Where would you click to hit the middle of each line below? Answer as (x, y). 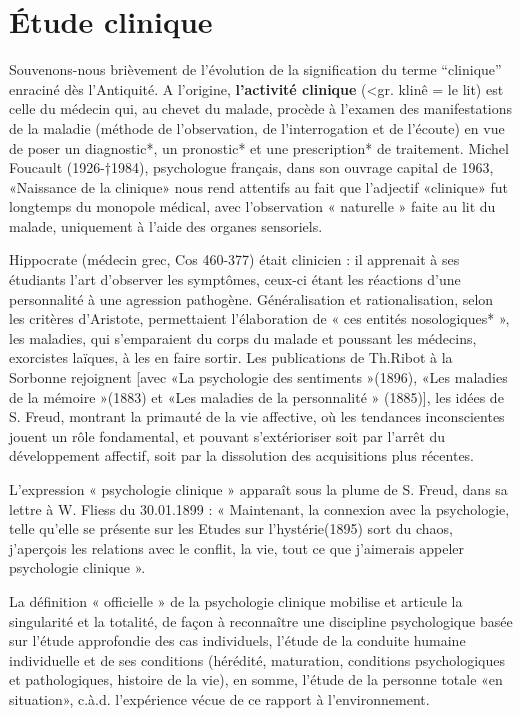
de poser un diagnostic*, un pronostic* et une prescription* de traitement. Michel (259, 147)
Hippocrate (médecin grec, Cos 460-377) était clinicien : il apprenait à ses (234, 259)
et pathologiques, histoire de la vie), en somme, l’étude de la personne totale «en (256, 679)
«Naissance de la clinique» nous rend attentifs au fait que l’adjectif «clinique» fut (258, 186)
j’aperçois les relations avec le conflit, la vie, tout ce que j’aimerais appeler (237, 547)
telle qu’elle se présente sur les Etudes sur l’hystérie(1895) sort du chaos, (231, 528)
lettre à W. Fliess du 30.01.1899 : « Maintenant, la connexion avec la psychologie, (259, 508)
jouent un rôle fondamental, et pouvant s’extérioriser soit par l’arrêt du (227, 435)
